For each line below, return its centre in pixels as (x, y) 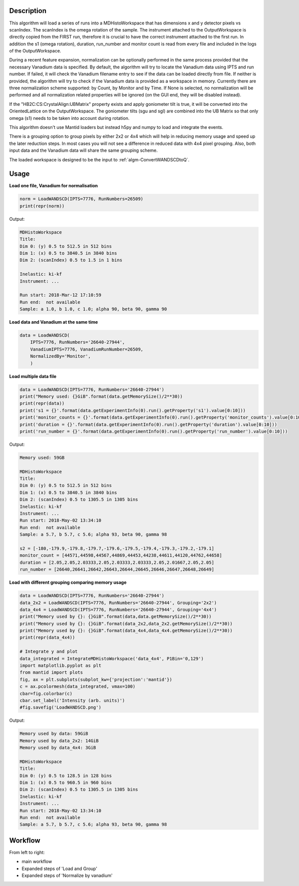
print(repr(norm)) (42, 206)
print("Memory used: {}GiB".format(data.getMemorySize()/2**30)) (101, 396)
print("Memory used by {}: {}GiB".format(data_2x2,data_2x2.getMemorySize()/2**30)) (126, 624)
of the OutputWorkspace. (35, 51)
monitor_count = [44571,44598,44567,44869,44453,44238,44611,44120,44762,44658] (121, 555)
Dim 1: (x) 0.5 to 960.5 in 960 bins (66, 783)
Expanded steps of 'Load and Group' (59, 869)
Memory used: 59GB (42, 457)
